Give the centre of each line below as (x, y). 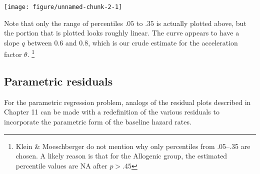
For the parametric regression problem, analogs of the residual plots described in (127, 102)
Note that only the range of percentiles (63, 23)
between (39, 42)
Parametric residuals (58, 81)
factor (13, 54)
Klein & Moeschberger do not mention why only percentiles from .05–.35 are (133, 146)
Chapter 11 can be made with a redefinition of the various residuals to (112, 112)
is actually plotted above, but (201, 23)
